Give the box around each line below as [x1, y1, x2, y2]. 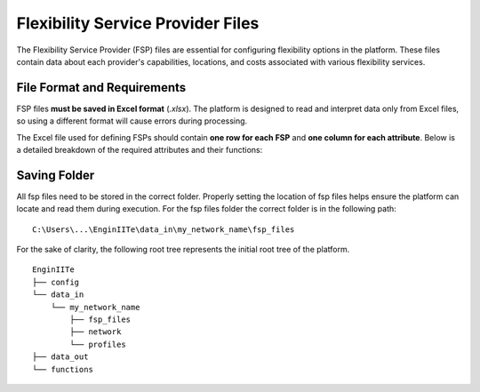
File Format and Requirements [16, 80, 187, 95]
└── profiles [69, 339, 126, 349]
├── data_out [32, 352, 89, 362]
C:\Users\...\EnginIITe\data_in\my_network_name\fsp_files [32, 224, 295, 235]
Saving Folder [16, 167, 95, 182]
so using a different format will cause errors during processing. [16, 116, 248, 126]
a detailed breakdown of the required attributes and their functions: [16, 145, 263, 156]
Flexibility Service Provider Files [16, 13, 260, 33]
